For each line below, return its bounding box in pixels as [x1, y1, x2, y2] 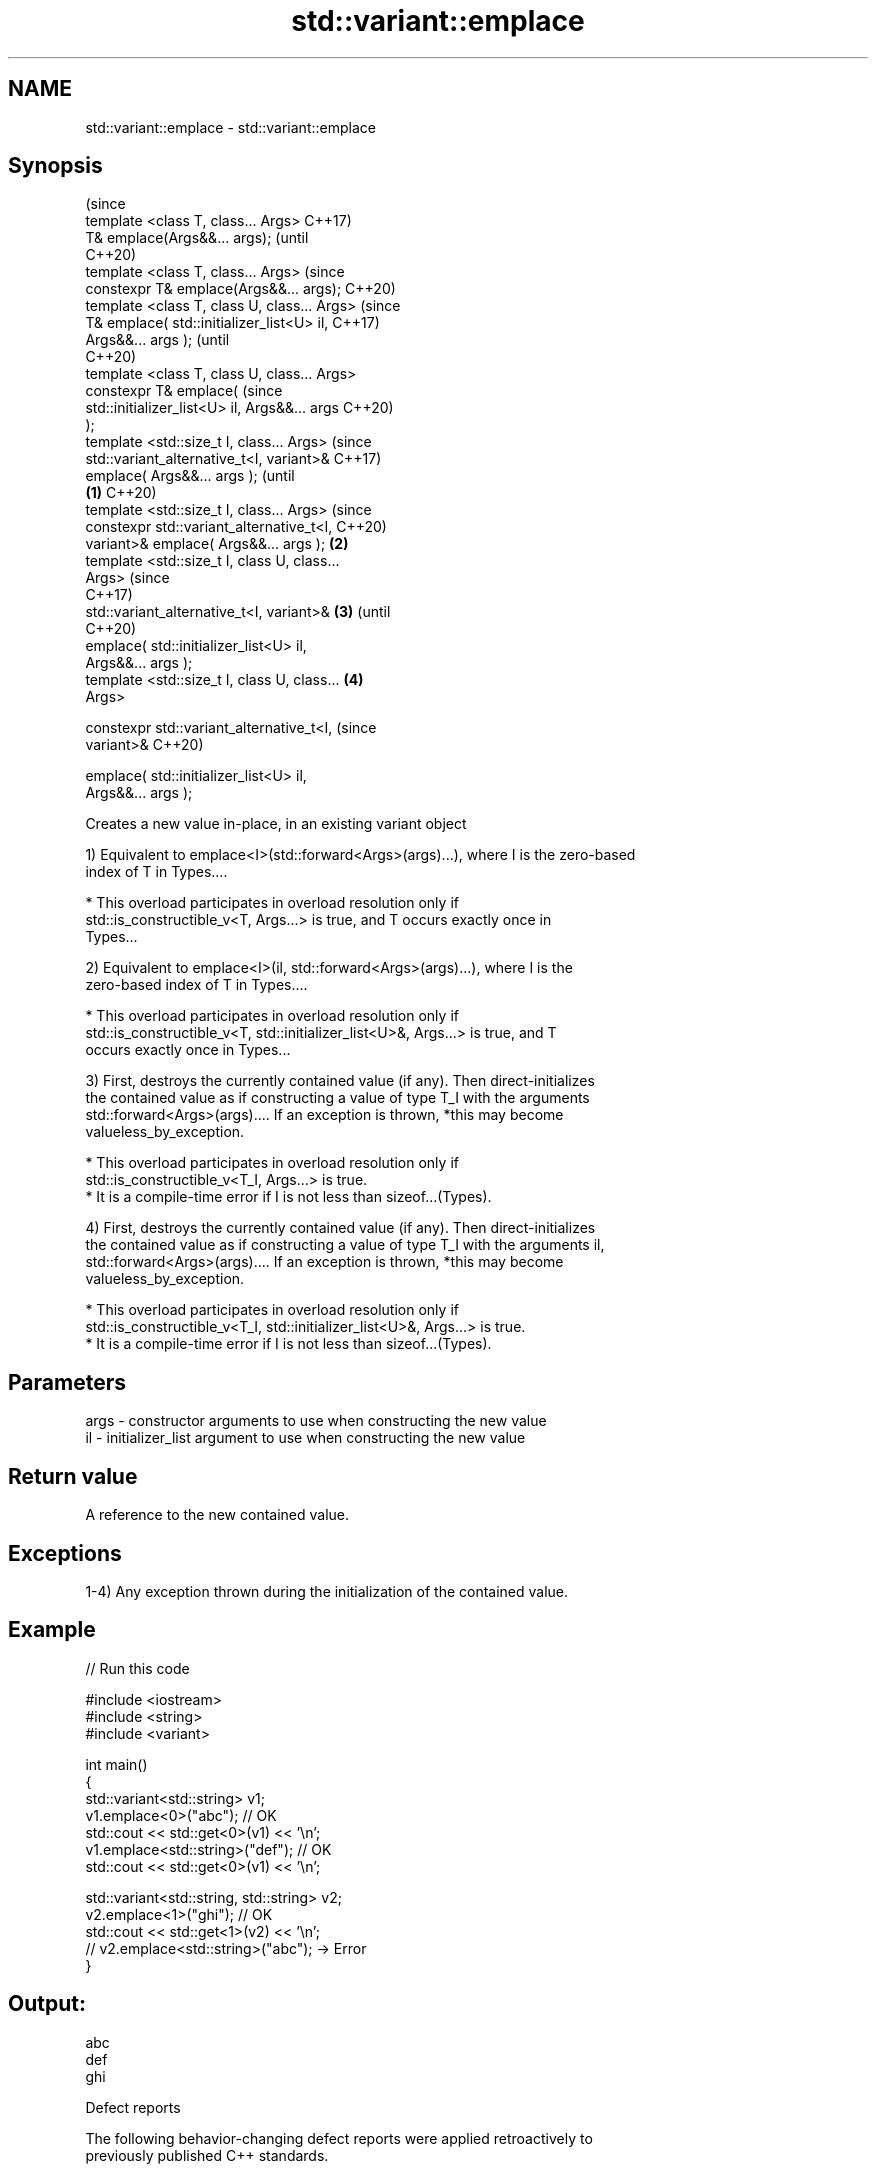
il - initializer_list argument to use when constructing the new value [85, 1429, 526, 1447]
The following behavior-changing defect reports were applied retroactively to [85, 2129, 593, 2147]
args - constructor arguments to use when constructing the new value [85, 1412, 547, 1430]
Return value [8, 1463, 138, 1489]
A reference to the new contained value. [85, 1506, 350, 1524]
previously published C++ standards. [85, 2146, 329, 2164]
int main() [85, 1755, 148, 1773]
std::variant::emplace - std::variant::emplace [85, 118, 376, 136]
